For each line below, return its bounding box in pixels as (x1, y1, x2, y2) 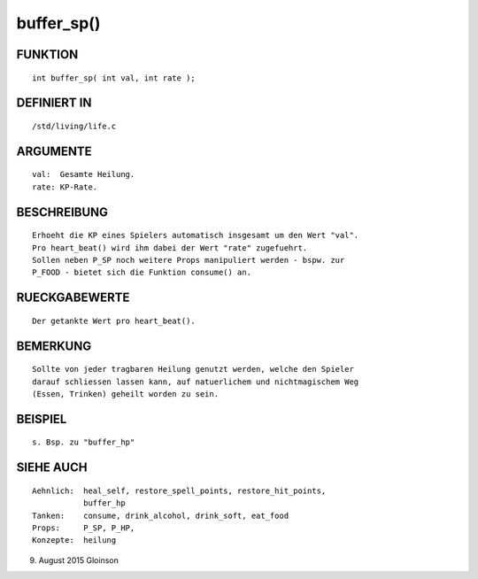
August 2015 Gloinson (38, 554, 119, 566)
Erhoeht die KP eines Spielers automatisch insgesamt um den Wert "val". (32, 230, 359, 241)
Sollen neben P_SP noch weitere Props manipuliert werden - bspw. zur (32, 255, 345, 265)
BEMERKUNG (16, 338, 92, 353)
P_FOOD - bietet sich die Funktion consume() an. (32, 267, 252, 278)
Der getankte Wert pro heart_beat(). (32, 315, 197, 326)
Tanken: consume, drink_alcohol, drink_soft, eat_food (32, 510, 289, 521)
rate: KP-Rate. (32, 181, 98, 192)
